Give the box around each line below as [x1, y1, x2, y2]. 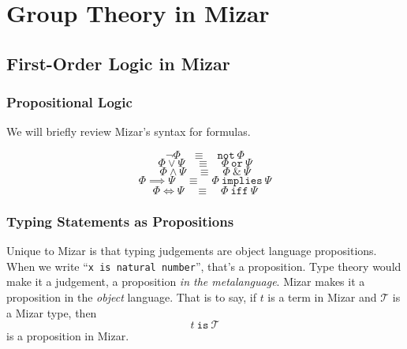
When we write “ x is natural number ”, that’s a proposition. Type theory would [6, 257, 401, 274]
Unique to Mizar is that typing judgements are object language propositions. [6, 242, 377, 259]
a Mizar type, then [6, 304, 97, 321]
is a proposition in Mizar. [6, 328, 129, 344]
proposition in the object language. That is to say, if [6, 289, 256, 306]
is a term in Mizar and [267, 289, 377, 306]
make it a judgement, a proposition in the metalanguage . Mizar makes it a [6, 273, 365, 290]
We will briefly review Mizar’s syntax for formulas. [6, 123, 251, 140]
